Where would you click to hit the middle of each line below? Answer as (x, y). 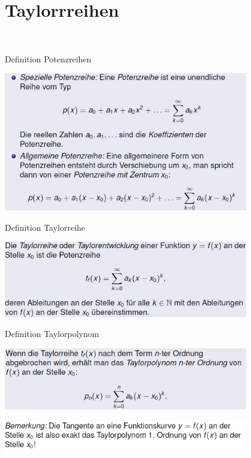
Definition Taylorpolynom (52, 334)
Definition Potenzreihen (48, 58)
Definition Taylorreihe (45, 227)
